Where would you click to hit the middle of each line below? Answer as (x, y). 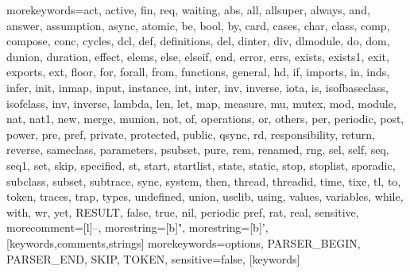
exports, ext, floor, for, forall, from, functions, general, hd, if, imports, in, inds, (198, 72)
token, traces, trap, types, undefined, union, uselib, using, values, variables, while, (205, 196)
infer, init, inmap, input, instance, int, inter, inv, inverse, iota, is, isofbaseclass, (197, 87)
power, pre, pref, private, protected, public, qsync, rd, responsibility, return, (191, 134)
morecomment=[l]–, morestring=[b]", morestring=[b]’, (137, 227)
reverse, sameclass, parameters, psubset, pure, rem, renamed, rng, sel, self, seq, (198, 150)
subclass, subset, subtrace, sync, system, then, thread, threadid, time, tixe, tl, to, (204, 181)
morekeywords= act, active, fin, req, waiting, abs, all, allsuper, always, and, (188, 10)
